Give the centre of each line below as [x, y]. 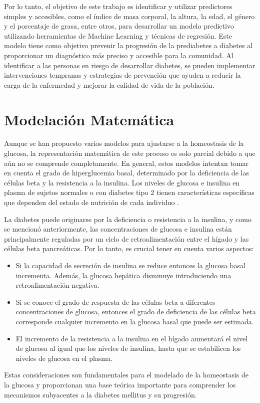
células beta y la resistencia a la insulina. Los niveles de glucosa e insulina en [122, 182]
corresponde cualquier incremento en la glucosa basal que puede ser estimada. [135, 321]
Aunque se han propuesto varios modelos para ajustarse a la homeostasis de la [124, 143]
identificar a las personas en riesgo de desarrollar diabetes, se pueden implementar [130, 65]
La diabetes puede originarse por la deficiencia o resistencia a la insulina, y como [128, 219]
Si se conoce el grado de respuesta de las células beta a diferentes [115, 301]
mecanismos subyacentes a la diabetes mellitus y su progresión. [100, 394]
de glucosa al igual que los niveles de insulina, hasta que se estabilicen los [128, 348]
